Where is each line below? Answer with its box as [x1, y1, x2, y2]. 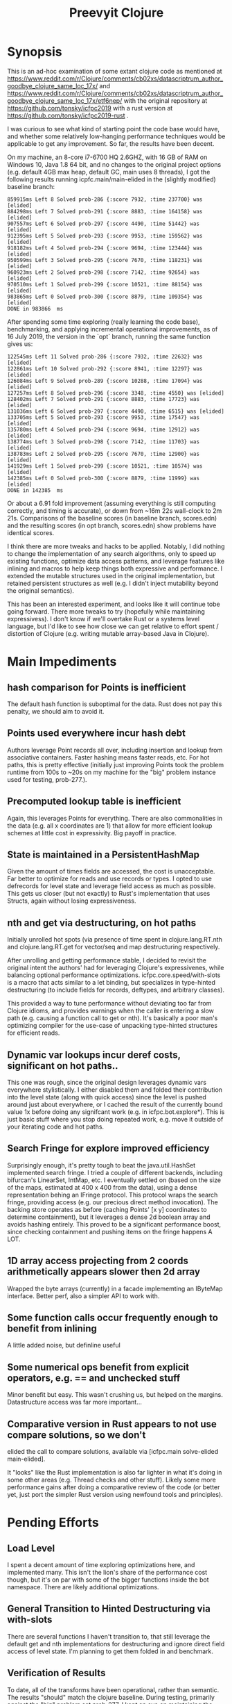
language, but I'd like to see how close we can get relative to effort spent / [7, 622, 219, 630]
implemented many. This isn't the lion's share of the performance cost [7, 1568, 208, 1577]
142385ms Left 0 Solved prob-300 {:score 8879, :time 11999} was [7, 475, 199, 482]
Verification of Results [7, 1667, 106, 1679]
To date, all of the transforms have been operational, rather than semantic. [7, 1685, 220, 1694]
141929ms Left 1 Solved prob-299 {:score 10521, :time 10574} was [7, 462, 203, 470]
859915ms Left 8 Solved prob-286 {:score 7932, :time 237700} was [7, 196, 203, 203]
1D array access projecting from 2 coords [7, 1255, 188, 1267]
